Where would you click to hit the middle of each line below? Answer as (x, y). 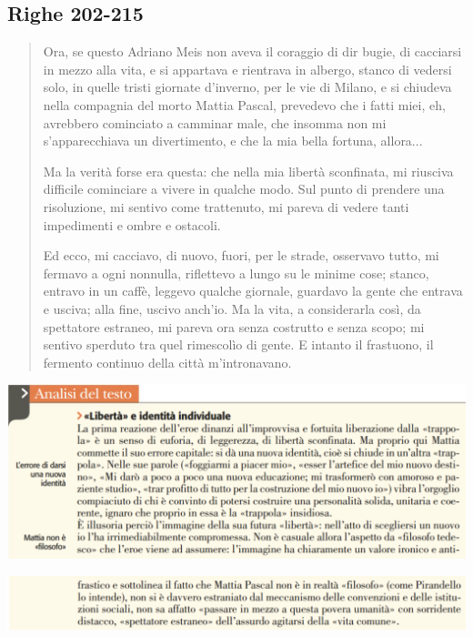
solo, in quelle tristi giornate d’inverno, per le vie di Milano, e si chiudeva (247, 87)
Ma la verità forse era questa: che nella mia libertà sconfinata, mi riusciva (248, 171)
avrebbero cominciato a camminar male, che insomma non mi (215, 122)
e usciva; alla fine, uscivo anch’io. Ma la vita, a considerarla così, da (232, 308)
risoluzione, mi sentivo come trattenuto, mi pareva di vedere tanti (226, 206)
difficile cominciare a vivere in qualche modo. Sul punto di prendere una (244, 189)
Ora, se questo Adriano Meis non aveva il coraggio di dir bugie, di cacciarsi (252, 51)
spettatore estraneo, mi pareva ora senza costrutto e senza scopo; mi (234, 326)
